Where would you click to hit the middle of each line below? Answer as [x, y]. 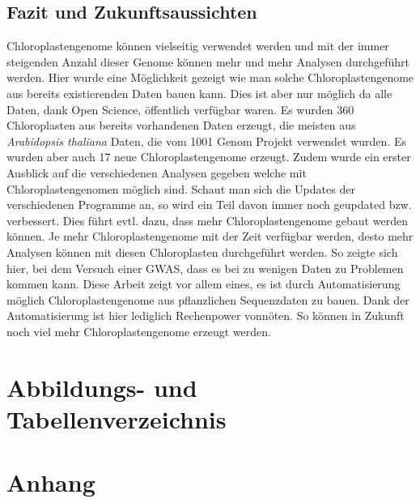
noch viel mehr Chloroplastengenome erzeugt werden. [139, 331]
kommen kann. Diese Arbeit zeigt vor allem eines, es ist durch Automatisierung [204, 284]
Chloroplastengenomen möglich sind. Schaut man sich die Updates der [181, 188]
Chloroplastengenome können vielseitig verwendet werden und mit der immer [198, 46]
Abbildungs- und [102, 387]
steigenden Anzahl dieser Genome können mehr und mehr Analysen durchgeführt [208, 61]
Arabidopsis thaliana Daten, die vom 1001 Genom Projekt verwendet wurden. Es [206, 141]
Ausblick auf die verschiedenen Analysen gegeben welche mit [157, 172]
